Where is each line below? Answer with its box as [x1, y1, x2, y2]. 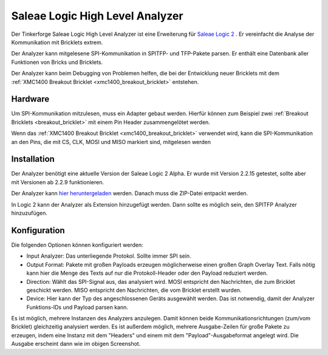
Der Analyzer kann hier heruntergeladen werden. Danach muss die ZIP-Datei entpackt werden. [11, 190, 248, 197]
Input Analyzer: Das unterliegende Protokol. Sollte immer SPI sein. [26, 252, 191, 260]
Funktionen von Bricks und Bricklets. [11, 58, 103, 66]
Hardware [11, 94, 50, 105]
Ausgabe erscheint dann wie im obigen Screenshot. [11, 340, 141, 348]
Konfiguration [11, 225, 65, 235]
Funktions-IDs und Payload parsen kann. [26, 303, 129, 311]
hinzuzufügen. [11, 210, 48, 217]
